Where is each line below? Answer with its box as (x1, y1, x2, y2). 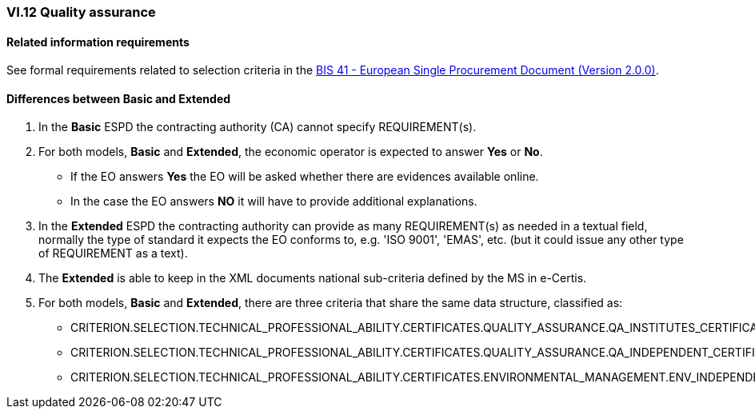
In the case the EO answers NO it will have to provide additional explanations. (70, 194, 477, 209)
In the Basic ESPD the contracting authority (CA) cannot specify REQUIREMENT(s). (38, 120, 477, 134)
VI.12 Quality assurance (6, 4, 156, 20)
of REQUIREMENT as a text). (38, 246, 188, 261)
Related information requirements (6, 34, 190, 49)
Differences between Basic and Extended (6, 91, 231, 106)
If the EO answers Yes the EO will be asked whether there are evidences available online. (70, 170, 539, 184)
